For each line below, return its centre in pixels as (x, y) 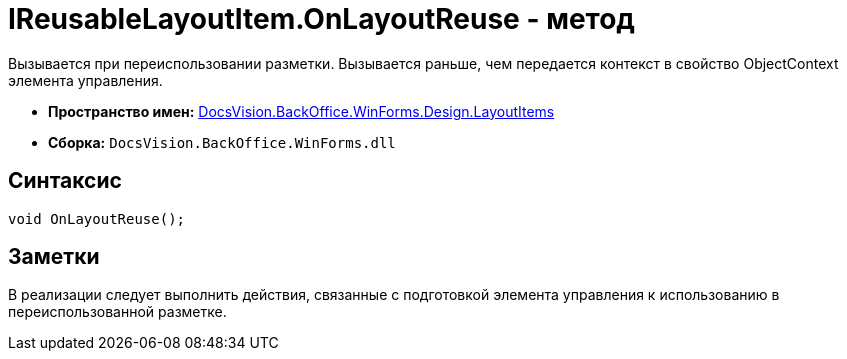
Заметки (54, 257)
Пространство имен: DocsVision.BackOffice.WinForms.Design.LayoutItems (301, 111)
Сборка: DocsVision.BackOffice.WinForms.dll (222, 142)
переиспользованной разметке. (117, 312)
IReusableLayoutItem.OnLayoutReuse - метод (321, 19)
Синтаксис (65, 181)
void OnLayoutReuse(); (97, 218)
